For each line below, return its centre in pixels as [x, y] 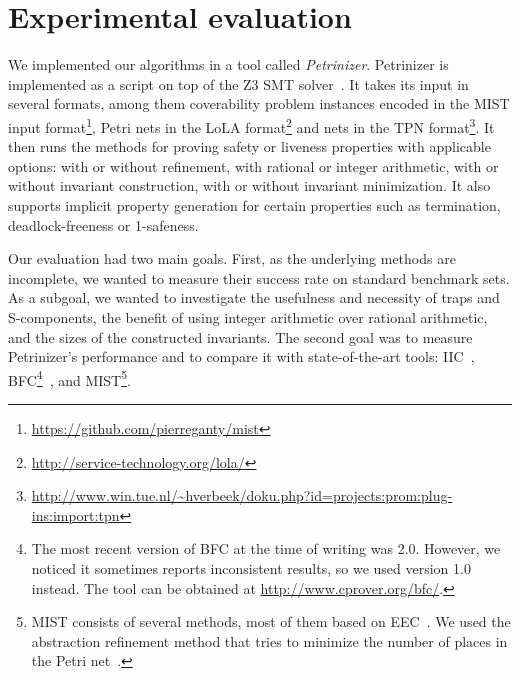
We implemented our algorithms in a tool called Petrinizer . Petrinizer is [228, 64]
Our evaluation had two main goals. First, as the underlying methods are [232, 258]
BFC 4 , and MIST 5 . [69, 378]
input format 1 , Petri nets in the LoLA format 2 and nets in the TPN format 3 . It [251, 125]
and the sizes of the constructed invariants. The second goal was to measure [240, 336]
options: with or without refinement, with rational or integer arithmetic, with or [253, 165]
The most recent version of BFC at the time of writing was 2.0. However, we [266, 548]
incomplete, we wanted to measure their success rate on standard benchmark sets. [259, 277]
